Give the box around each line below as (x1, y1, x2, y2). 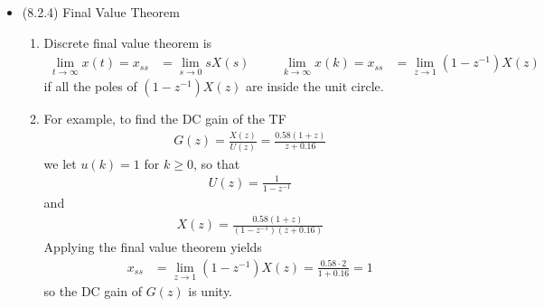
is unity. (188, 282, 233, 301)
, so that (192, 153, 240, 172)
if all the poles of (43, 77, 137, 96)
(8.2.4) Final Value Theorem (22, 3, 180, 21)
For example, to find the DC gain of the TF (43, 109, 286, 128)
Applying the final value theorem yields (43, 237, 262, 256)
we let (43, 153, 77, 172)
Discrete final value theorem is (43, 33, 212, 51)
